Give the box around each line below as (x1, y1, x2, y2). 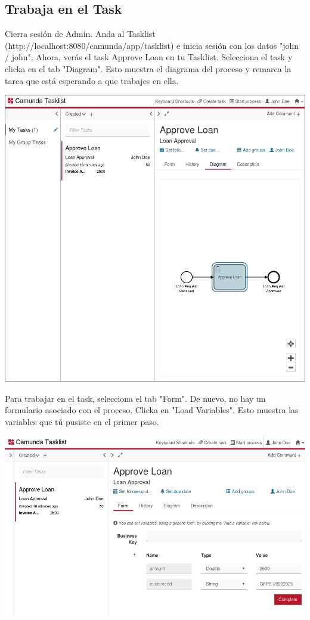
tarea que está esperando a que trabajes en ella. (5, 74, 179, 86)
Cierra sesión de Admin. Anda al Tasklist (5, 27, 156, 40)
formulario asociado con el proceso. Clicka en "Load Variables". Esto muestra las (5, 404, 299, 416)
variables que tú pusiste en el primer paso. (5, 415, 159, 427)
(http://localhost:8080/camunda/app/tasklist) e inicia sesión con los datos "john (5, 39, 299, 51)
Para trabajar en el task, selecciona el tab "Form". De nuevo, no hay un (5, 392, 266, 404)
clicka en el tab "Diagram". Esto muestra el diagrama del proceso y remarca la (5, 62, 292, 75)
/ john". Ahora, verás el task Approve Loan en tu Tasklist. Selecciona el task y (5, 51, 293, 63)
